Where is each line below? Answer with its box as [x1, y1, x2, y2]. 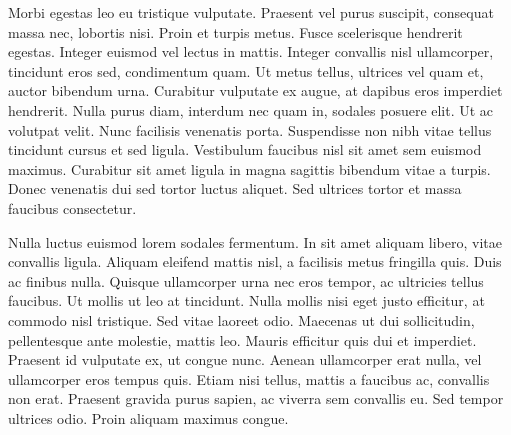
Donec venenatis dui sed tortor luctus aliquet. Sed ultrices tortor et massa [8, 178, 462, 199]
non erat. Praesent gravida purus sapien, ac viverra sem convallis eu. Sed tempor [8, 388, 504, 409]
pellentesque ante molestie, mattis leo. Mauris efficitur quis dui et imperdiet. [8, 329, 477, 350]
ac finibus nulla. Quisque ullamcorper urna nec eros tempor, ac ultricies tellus [8, 270, 484, 291]
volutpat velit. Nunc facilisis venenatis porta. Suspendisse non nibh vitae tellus [8, 119, 492, 140]
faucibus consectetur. [8, 197, 137, 218]
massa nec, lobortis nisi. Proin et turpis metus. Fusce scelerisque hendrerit [8, 21, 463, 42]
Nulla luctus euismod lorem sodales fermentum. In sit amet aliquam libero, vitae [8, 231, 502, 252]
